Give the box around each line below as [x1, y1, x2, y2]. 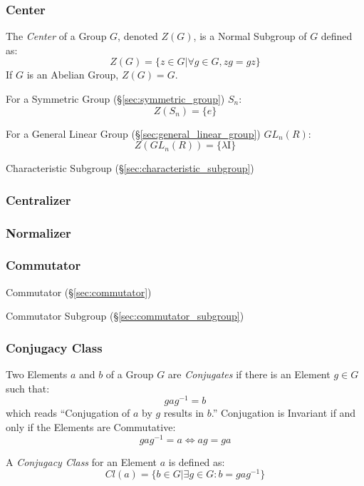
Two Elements [6, 367, 68, 382]
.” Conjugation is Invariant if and [211, 405, 356, 420]
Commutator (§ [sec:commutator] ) [6, 284, 152, 299]
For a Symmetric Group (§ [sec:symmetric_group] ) [6, 91, 225, 106]
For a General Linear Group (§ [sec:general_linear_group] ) [6, 126, 261, 141]
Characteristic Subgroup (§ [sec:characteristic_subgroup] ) [6, 161, 254, 176]
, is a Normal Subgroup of [193, 29, 307, 44]
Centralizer [6, 191, 71, 208]
